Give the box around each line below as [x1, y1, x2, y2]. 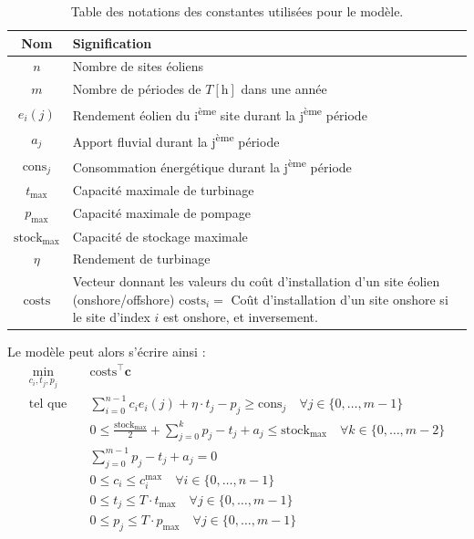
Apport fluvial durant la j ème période [72, 129, 280, 150]
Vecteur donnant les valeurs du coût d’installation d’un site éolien [72, 272, 440, 291]
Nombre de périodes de [72, 79, 201, 98]
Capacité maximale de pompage [72, 203, 251, 223]
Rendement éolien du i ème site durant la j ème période [72, 103, 367, 124]
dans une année [241, 79, 327, 98]
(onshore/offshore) [72, 289, 175, 308]
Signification [72, 33, 152, 52]
